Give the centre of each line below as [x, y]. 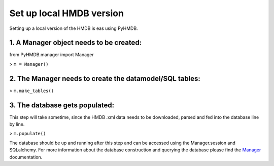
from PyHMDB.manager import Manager [52, 55]
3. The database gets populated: [62, 105]
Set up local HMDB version [67, 13]
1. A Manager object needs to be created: [76, 43]
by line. [17, 124]
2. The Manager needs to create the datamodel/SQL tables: [105, 78]
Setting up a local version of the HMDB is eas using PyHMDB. [74, 28]
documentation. [26, 157]
